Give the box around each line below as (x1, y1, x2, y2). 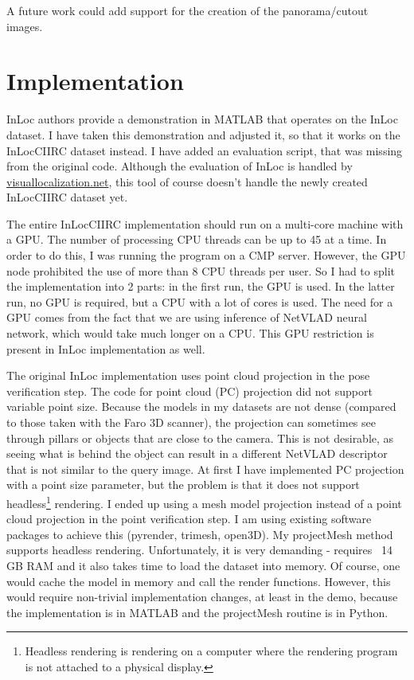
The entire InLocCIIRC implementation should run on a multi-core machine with (6, 215, 404, 232)
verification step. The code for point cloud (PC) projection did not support (6, 382, 373, 399)
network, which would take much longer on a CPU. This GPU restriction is (6, 325, 374, 342)
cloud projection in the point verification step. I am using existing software (6, 510, 372, 527)
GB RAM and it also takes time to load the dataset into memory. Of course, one (6, 557, 400, 573)
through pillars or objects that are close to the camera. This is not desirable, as (6, 429, 394, 446)
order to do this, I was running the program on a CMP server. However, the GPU (6, 247, 406, 264)
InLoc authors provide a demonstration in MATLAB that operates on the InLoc (6, 111, 398, 127)
